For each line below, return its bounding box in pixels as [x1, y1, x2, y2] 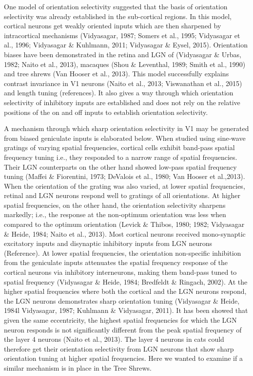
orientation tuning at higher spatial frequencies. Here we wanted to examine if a [4, 353, 243, 363]
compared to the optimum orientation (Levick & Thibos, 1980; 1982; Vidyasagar [4, 219, 245, 229]
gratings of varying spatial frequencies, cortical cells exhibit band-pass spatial [4, 142, 235, 153]
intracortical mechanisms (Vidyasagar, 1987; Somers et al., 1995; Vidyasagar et [4, 30, 240, 40]
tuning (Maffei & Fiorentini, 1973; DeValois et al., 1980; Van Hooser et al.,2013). [4, 171, 245, 181]
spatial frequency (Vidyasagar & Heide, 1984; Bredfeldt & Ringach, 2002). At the [4, 276, 248, 287]
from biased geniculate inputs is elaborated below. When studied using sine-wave [4, 133, 246, 143]
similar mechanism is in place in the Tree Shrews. [4, 362, 152, 373]
